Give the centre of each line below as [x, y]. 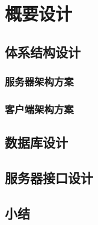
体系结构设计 [43, 51]
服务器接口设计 [49, 178]
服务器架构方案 [39, 82]
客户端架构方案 [39, 109]
